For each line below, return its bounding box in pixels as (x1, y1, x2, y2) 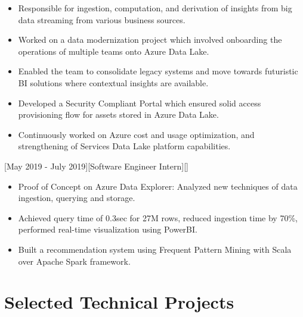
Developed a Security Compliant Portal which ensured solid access (18, 96, 261, 109)
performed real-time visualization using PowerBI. (18, 223, 197, 236)
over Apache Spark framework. (18, 255, 131, 267)
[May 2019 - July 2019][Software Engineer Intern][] (4, 159, 188, 172)
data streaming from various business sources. (18, 13, 185, 26)
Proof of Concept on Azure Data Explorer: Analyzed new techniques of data (18, 180, 298, 192)
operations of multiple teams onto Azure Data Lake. (18, 45, 209, 57)
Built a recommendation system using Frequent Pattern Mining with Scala (18, 243, 292, 255)
